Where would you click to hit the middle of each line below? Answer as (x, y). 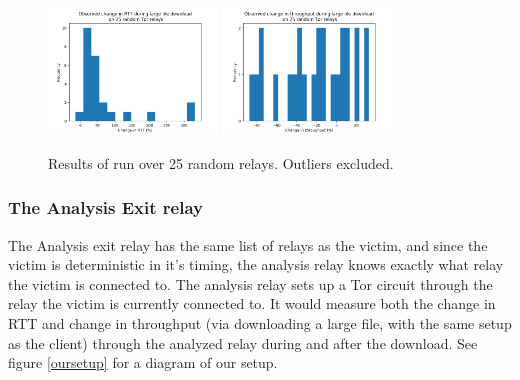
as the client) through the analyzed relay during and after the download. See (243, 342)
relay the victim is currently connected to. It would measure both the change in (252, 303)
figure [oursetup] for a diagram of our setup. (143, 362)
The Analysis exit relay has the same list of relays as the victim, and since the (248, 244)
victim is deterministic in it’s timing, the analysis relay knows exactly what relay (256, 264)
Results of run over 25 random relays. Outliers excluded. (221, 162)
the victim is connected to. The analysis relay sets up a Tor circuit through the (250, 283)
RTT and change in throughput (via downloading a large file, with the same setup (260, 322)
